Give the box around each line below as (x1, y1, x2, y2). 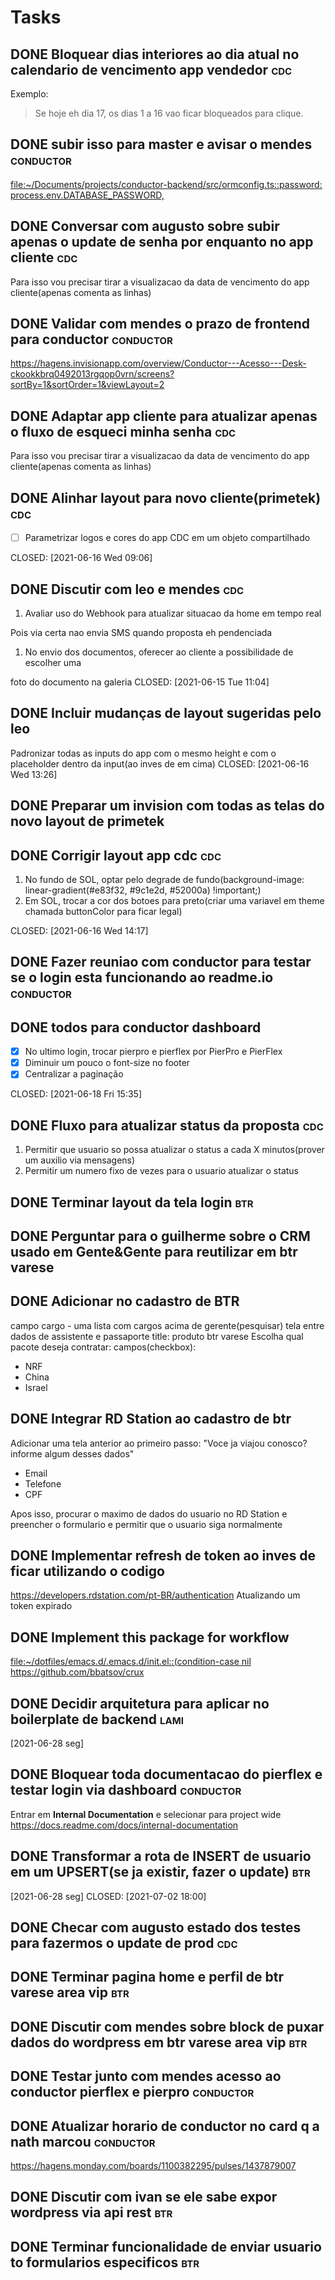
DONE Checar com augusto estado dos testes (10, 1919, 302, 1936)
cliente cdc (10, 249, 78, 266)
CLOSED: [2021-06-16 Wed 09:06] (10, 552, 153, 564)
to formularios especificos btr (10, 2254, 200, 2271)
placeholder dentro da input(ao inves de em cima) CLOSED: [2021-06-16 (10, 757, 310, 770)
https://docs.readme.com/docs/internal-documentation (10, 1819, 239, 1831)
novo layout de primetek (10, 813, 165, 830)
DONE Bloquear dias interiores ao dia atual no (10, 46, 300, 63)
